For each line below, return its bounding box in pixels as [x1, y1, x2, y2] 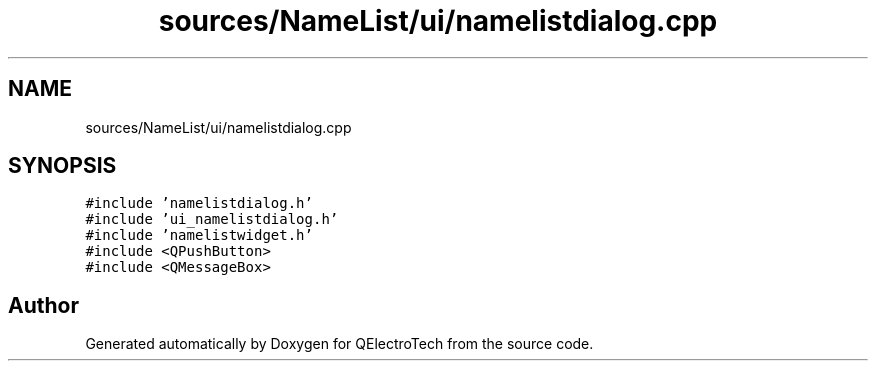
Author [8, 292, 79, 318]
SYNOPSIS [8, 153, 117, 179]
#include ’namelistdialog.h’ [85, 195, 313, 212]
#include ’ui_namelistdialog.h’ [85, 211, 339, 228]
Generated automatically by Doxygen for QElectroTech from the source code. [85, 335, 594, 353]
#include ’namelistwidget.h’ [85, 227, 313, 244]
